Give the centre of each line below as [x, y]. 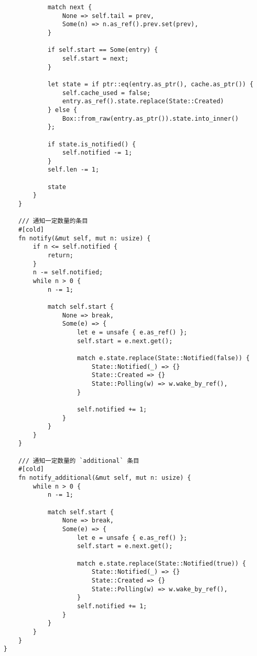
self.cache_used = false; [106, 93]
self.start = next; [95, 58]
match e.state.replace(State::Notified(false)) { [163, 358]
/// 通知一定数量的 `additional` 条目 [79, 461]
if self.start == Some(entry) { [103, 50]
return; [61, 256]
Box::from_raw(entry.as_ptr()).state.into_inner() [151, 118]
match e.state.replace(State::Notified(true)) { [162, 563]
